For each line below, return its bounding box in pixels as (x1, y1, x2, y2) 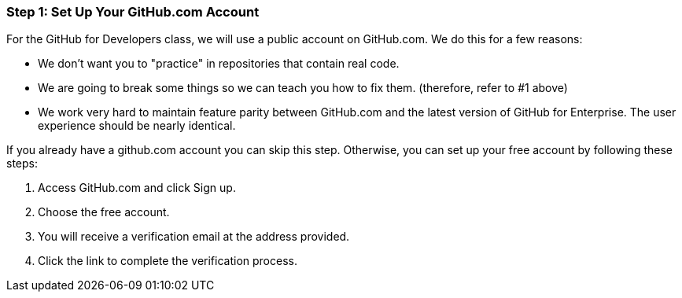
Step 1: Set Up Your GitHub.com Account (6, 4, 260, 20)
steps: (6, 156, 38, 171)
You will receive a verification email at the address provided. (38, 230, 350, 244)
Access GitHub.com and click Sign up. (38, 181, 236, 195)
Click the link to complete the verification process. (38, 254, 297, 268)
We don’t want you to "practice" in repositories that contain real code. (38, 57, 400, 71)
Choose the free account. (38, 205, 170, 219)
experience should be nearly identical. (38, 119, 236, 133)
